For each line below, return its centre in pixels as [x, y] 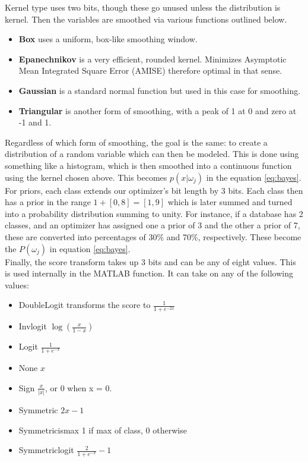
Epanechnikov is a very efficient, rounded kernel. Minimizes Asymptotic [153, 59]
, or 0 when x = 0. [78, 387]
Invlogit [33, 326]
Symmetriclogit [46, 450]
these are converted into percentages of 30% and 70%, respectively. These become [153, 236]
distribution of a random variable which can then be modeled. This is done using [152, 154]
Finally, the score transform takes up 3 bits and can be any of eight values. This [150, 261]
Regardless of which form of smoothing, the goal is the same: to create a [136, 142]
